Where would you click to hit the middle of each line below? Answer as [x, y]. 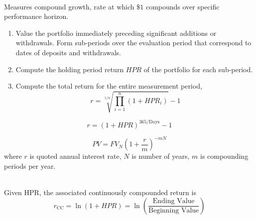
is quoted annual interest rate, [75, 156]
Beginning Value [174, 211]
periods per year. [30, 165]
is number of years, [161, 156]
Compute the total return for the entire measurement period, [109, 86]
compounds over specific [183, 6]
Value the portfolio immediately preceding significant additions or [116, 33]
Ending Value [174, 201]
